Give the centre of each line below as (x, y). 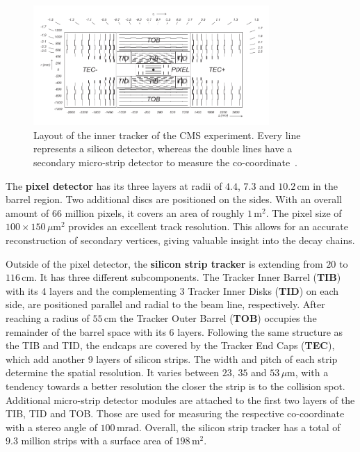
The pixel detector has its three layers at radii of (114, 185)
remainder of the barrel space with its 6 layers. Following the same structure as (174, 331)
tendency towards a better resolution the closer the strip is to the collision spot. (175, 386)
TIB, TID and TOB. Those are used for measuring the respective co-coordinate (175, 413)
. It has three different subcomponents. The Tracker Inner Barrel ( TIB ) (188, 277)
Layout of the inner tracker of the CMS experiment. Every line (167, 135)
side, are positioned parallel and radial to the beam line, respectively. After (165, 304)
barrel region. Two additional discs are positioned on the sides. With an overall (174, 199)
